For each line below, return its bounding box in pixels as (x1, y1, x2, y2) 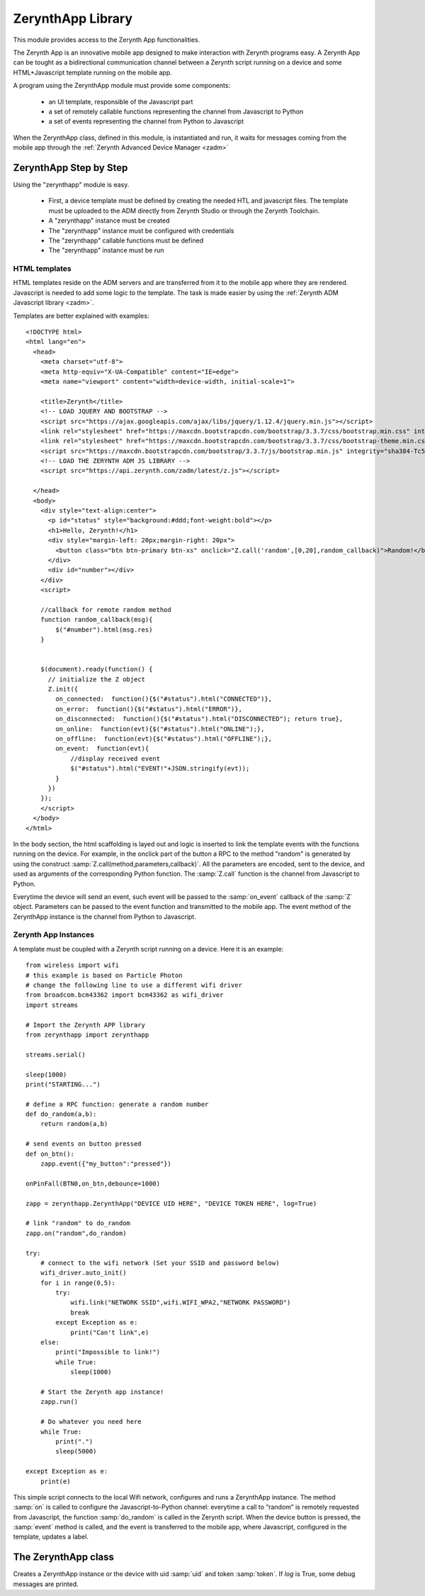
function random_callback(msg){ (40, 615, 153, 624)
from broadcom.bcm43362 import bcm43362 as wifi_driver (25, 991, 224, 999)
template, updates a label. (13, 1532, 89, 1541)
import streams (25, 1000, 79, 1009)
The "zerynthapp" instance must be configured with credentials (48, 226, 234, 235)
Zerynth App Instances (13, 930, 95, 939)
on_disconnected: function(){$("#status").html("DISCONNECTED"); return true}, (55, 715, 344, 723)
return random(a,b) (40, 1120, 108, 1128)
